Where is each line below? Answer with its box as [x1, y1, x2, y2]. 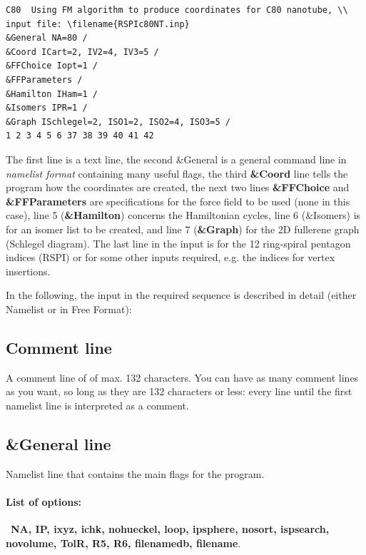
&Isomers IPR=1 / [6, 103, 88, 113]
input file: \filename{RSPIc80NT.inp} [6, 19, 190, 29]
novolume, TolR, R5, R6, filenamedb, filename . [6, 535, 241, 550]
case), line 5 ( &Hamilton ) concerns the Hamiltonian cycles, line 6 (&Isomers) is [6, 208, 361, 223]
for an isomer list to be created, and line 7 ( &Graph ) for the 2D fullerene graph [6, 221, 360, 236]
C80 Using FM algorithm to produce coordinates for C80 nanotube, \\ [6, 5, 348, 15]
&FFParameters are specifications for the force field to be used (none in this [6, 193, 350, 208]
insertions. [6, 263, 51, 278]
